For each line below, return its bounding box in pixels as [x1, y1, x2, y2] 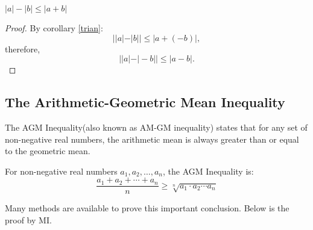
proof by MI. [5, 214, 52, 226]
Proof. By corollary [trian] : [5, 22, 103, 34]
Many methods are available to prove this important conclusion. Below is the [5, 202, 289, 214]
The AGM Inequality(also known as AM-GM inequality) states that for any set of [5, 120, 308, 133]
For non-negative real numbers [5, 164, 118, 177]
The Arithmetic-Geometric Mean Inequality [5, 93, 285, 111]
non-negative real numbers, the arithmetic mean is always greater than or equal [5, 132, 299, 145]
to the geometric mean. [5, 145, 90, 157]
